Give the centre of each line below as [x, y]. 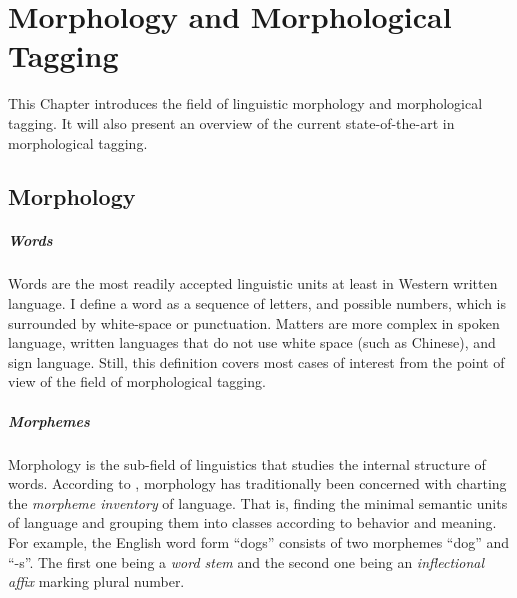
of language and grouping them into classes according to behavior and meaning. [252, 522]
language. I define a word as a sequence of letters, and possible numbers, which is [257, 303]
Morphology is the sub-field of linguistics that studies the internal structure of [247, 463]
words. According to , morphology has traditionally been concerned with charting [257, 483]
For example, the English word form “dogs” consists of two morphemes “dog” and [259, 541]
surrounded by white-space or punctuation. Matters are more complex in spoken [254, 322]
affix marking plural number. [96, 581]
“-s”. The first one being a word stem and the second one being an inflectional [246, 561]
